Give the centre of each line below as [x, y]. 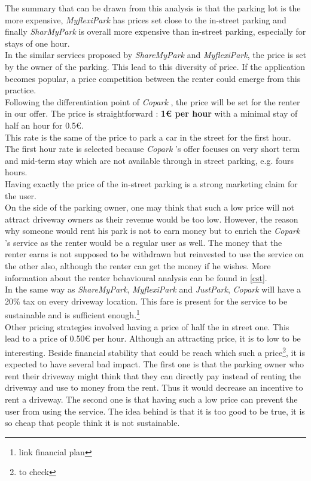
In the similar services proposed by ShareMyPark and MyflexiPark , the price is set [155, 55]
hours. [16, 172]
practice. [21, 90]
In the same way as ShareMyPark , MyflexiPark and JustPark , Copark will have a [153, 289]
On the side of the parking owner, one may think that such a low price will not [150, 207]
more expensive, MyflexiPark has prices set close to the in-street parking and [146, 19]
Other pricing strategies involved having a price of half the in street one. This [147, 326]
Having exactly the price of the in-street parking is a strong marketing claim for [151, 183]
